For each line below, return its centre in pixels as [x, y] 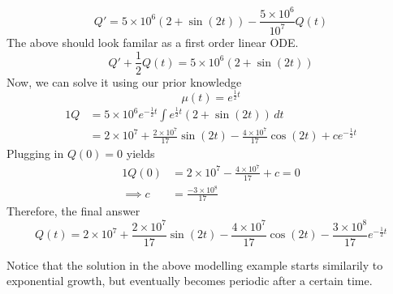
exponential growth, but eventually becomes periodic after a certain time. [190, 281]
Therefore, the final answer [73, 211]
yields [140, 153]
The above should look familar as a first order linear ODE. [153, 42]
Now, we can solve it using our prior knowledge [124, 81]
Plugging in [35, 153]
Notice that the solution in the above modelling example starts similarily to [195, 264]
